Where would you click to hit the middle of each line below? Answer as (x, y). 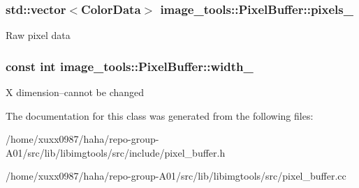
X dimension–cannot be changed (75, 92)
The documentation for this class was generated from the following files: (160, 115)
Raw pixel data (38, 35)
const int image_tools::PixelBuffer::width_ (130, 66)
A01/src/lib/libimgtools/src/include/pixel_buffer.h (116, 152)
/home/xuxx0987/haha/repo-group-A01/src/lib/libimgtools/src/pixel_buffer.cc (176, 176)
